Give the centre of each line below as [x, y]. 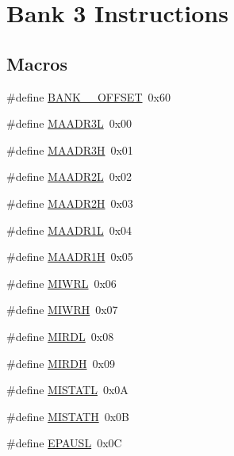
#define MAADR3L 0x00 [69, 123]
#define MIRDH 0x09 [61, 363]
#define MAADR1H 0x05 [70, 257]
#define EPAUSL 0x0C [64, 443]
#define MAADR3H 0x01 [70, 149]
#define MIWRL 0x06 [61, 283]
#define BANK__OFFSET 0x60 [88, 96]
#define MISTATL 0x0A [67, 390]
